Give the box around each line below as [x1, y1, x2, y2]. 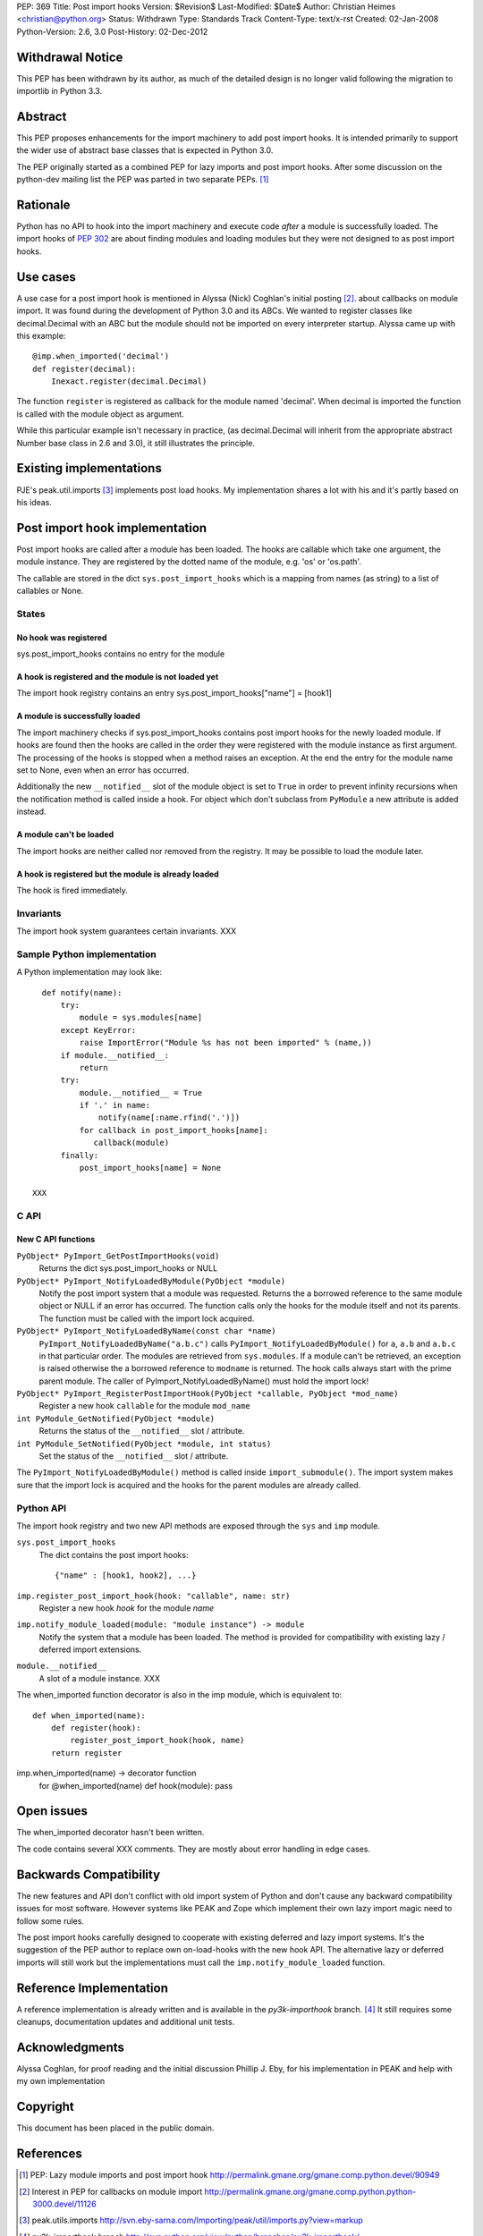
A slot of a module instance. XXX [38, 1673, 161, 1683]
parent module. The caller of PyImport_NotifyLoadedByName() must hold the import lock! [38, 1376, 369, 1386]
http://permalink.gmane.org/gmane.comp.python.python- [204, 2186, 416, 2197]
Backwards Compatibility [16, 1867, 161, 1882]
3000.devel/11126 [32, 2198, 97, 2209]
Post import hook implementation [16, 520, 208, 536]
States [16, 607, 47, 620]
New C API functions [16, 1234, 96, 1245]
